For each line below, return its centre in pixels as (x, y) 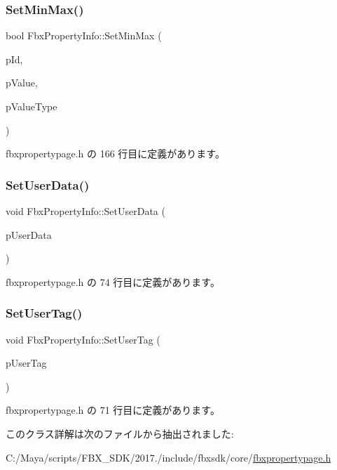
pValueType (32, 106)
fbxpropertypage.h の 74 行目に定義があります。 (113, 281)
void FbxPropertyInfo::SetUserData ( (85, 211)
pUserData (29, 234)
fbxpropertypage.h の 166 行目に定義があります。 (115, 154)
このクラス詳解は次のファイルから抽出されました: (120, 433)
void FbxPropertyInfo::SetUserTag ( (83, 339)
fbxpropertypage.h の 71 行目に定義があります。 (113, 410)
